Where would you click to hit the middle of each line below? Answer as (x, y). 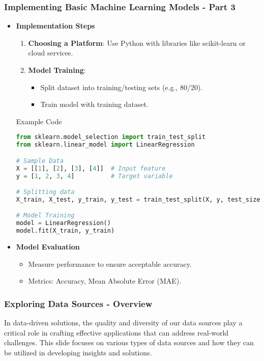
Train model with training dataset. (94, 104)
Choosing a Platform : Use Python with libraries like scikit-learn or (137, 43)
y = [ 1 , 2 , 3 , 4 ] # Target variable (94, 176)
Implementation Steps (55, 26)
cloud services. (51, 53)
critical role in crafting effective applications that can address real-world (116, 332)
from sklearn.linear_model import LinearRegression (105, 145)
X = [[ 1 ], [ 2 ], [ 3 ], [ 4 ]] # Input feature (91, 168)
